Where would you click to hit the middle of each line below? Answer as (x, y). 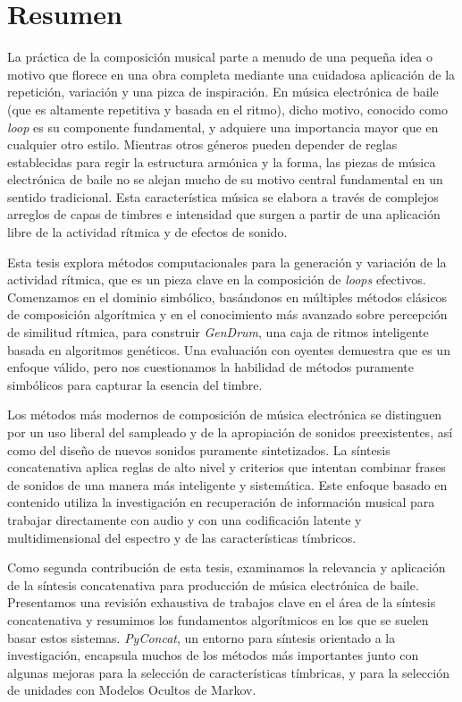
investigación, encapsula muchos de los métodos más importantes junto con (213, 655)
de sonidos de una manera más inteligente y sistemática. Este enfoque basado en (227, 484)
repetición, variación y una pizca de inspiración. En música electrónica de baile (223, 92)
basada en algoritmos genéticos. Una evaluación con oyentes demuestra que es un (229, 349)
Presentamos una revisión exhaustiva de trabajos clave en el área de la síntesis (222, 602)
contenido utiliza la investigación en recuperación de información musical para (221, 502)
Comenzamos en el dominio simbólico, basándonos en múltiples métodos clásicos (227, 296)
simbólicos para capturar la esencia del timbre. (135, 384)
